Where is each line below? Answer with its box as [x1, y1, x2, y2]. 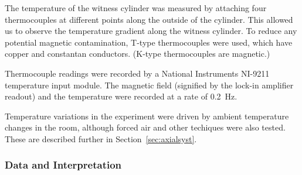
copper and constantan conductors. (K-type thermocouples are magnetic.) [5, 47, 270, 60]
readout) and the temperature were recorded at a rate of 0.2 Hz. [5, 90, 237, 102]
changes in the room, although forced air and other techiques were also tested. [5, 121, 286, 133]
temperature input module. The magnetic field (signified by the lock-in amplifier [5, 78, 294, 91]
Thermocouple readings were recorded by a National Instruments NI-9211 [5, 67, 270, 79]
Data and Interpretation [5, 157, 122, 172]
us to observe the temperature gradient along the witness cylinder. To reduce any [5, 25, 297, 37]
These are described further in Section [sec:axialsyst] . [5, 132, 197, 145]
